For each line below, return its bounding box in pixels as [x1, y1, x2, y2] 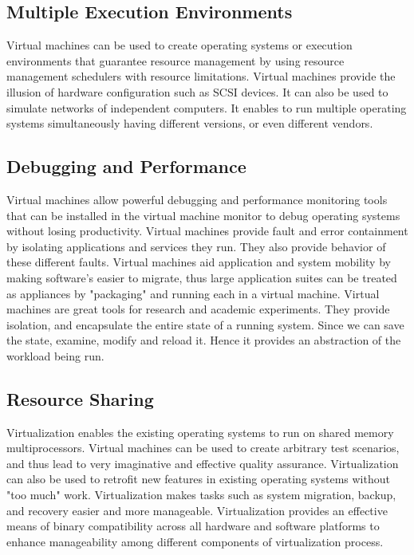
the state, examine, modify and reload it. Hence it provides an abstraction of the [6, 332, 401, 348]
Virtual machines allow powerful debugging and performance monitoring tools [6, 191, 388, 207]
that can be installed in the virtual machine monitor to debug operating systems [6, 207, 400, 223]
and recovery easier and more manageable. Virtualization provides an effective [6, 502, 388, 518]
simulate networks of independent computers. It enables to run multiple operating [6, 99, 407, 116]
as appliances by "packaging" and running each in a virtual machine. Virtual [6, 285, 380, 301]
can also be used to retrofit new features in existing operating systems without [6, 470, 390, 487]
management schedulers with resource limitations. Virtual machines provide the [6, 68, 396, 85]
